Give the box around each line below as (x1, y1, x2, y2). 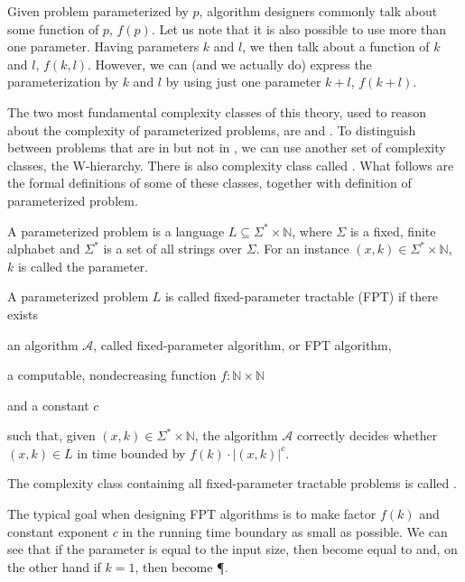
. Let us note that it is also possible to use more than (151, 19, 447, 38)
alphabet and (7, 239, 80, 258)
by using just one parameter (165, 72, 321, 91)
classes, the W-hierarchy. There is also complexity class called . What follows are (7, 155, 454, 174)
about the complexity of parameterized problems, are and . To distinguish (7, 120, 416, 139)
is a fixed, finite (349, 221, 436, 240)
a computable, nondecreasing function (7, 365, 217, 384)
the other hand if (7, 557, 101, 576)
